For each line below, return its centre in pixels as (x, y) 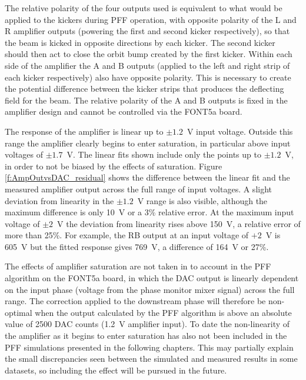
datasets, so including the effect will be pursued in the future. (116, 370)
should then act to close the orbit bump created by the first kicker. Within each (149, 54)
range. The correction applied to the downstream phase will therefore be (135, 301)
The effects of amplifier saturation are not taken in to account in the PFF (138, 266)
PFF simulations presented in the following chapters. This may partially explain (149, 347)
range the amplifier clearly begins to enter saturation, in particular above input (148, 143)
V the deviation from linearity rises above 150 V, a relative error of (179, 223)
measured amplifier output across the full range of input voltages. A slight (139, 189)
